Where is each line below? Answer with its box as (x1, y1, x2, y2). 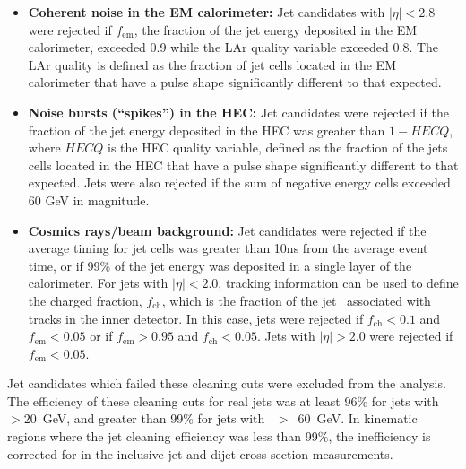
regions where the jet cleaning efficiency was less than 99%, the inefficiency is (7, 427, 431, 446)
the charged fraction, (28, 291, 142, 309)
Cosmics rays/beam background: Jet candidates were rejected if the (28, 221, 427, 239)
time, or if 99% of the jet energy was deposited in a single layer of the (28, 256, 412, 274)
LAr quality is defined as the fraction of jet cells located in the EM (28, 55, 396, 74)
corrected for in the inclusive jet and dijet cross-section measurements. (7, 444, 393, 463)
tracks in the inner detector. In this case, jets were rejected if (28, 308, 364, 327)
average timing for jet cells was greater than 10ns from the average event (28, 239, 428, 257)
